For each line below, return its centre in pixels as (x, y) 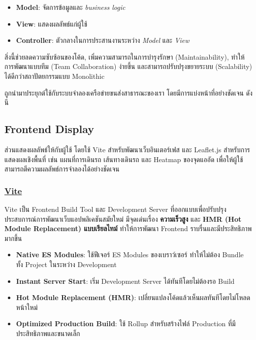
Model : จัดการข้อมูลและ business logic (71, 7)
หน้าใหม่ (27, 307)
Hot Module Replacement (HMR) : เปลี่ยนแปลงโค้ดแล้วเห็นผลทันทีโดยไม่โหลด (133, 297)
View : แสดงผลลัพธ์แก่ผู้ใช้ (52, 23)
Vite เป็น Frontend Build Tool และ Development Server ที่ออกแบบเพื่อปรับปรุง (115, 209)
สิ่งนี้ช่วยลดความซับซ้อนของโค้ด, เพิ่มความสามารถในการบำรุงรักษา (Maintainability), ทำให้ (125, 56)
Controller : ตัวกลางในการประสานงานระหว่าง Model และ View (103, 40)
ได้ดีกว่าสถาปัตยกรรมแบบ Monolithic (55, 76)
